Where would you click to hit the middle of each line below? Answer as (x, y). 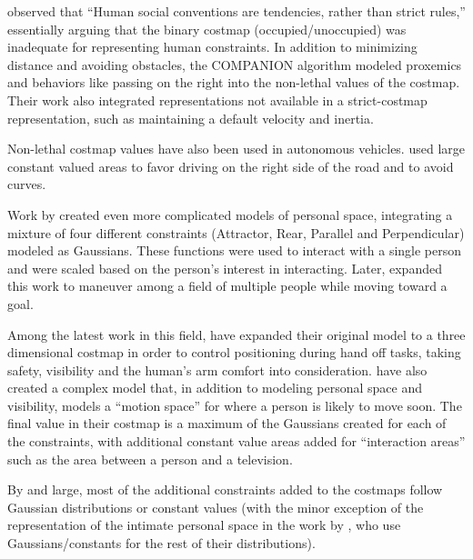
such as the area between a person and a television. (150, 459)
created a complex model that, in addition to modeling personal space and (215, 388)
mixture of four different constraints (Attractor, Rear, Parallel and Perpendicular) (236, 232)
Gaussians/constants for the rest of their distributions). (161, 543)
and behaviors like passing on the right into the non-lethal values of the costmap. (234, 82)
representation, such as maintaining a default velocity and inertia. (191, 118)
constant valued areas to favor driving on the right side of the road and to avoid (231, 166)
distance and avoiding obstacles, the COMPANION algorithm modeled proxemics (235, 64)
